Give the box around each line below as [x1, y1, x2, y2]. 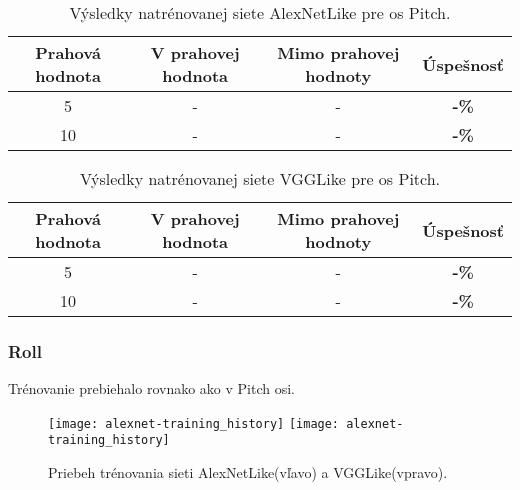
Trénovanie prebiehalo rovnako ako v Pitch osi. [8, 378, 296, 399]
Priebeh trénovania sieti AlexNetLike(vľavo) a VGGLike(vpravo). [48, 462, 448, 483]
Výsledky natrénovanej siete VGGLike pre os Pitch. [79, 167, 441, 190]
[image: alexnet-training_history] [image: [48, 416, 340, 431]
